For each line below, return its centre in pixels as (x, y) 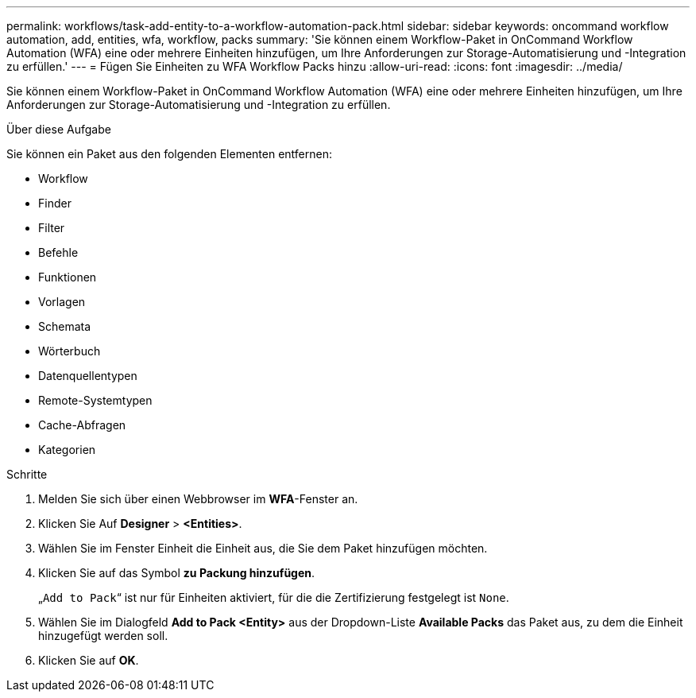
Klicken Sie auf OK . (89, 660)
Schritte (27, 474)
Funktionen (68, 277)
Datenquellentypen (88, 376)
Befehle (58, 252)
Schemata (65, 326)
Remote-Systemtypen (95, 400)
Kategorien (67, 450)
